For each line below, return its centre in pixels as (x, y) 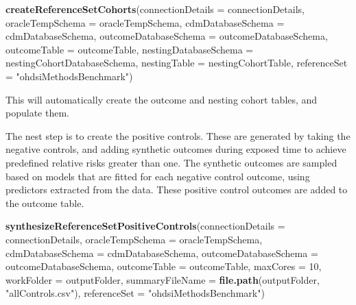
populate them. (37, 113)
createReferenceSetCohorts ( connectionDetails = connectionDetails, (155, 9)
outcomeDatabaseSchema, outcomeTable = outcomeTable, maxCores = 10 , (164, 266)
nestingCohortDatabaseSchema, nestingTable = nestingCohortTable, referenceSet (177, 63)
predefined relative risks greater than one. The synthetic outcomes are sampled (171, 162)
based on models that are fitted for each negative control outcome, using (158, 176)
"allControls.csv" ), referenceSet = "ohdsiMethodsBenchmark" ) (135, 293)
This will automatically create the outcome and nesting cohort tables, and (162, 99)
